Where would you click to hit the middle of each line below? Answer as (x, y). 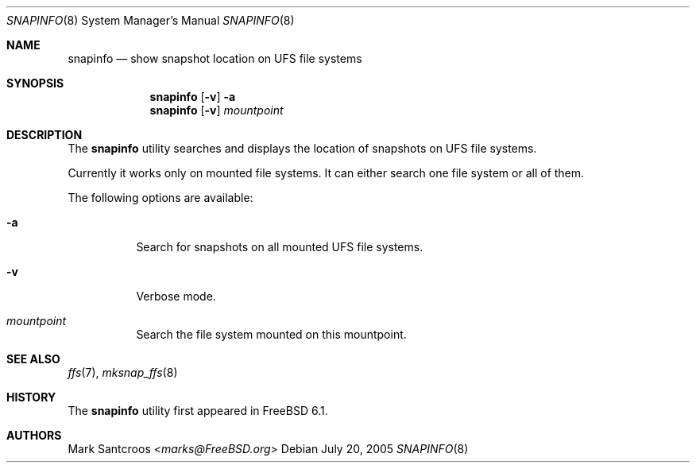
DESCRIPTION (44, 135)
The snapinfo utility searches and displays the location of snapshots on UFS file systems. (302, 148)
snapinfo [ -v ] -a (193, 97)
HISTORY (31, 397)
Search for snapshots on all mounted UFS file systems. (280, 247)
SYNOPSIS (35, 83)
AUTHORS (34, 435)
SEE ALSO (33, 359)
